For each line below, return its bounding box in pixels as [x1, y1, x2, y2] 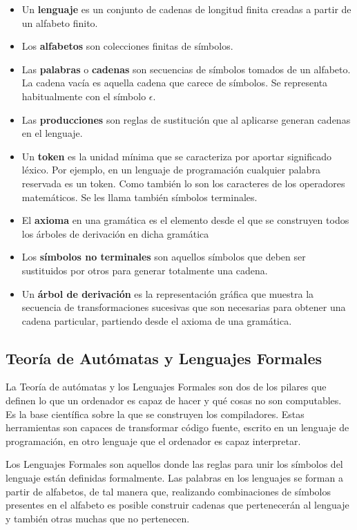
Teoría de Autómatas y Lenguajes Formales [6, 347, 322, 368]
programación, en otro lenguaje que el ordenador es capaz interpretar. [6, 433, 301, 448]
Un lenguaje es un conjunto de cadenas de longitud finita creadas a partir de [21, 2, 351, 16]
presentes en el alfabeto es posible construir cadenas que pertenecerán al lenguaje [6, 498, 349, 512]
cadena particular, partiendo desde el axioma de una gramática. [21, 313, 292, 328]
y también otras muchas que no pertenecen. [6, 511, 190, 525]
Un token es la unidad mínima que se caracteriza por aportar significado [21, 149, 332, 163]
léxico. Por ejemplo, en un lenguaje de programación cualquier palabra [21, 162, 320, 177]
